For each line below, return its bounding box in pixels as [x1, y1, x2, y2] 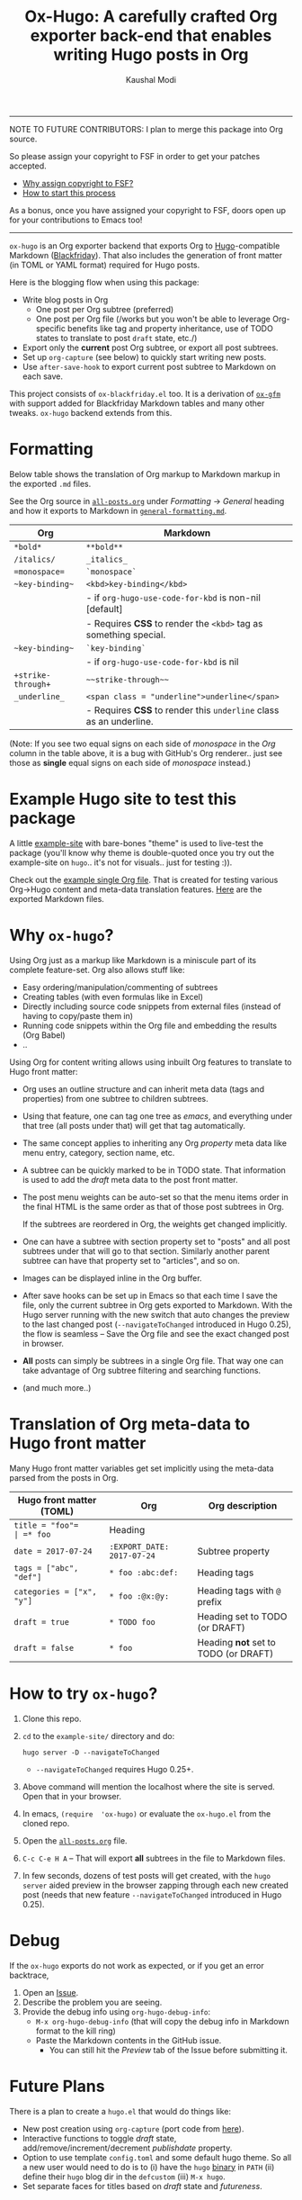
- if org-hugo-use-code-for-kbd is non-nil [85, 591, 261, 604]
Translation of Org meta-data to [9, 1413, 251, 1434]
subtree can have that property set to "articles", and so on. [22, 1255, 240, 1266]
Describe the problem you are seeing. [22, 1997, 163, 2007]
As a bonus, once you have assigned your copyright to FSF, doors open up [9, 204, 286, 215]
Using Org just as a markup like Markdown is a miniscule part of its [9, 954, 257, 965]
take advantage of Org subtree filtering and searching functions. [22, 1365, 262, 1375]
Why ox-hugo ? [9, 925, 114, 945]
